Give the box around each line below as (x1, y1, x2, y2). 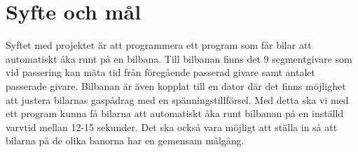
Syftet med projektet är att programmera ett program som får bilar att (6, 38, 312, 52)
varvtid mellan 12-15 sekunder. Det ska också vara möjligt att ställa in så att (6, 119, 338, 134)
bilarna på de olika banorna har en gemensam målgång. (6, 133, 245, 148)
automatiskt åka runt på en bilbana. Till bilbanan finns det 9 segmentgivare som (6, 51, 352, 66)
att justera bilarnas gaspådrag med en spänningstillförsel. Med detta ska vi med (6, 92, 349, 107)
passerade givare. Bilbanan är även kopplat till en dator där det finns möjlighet (6, 78, 346, 93)
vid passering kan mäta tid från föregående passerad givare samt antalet (6, 65, 315, 79)
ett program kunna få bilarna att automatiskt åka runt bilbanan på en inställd (6, 106, 344, 121)
